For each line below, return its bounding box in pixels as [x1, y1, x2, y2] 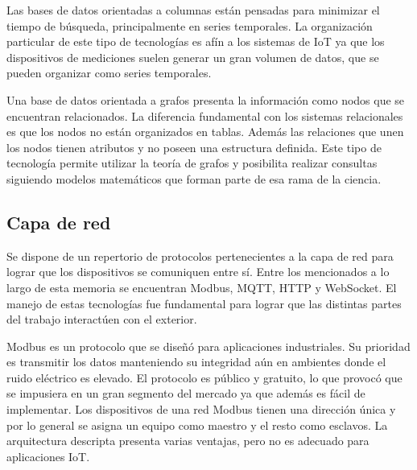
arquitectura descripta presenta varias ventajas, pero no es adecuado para [6, 432, 370, 449]
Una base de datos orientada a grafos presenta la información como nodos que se [6, 91, 405, 108]
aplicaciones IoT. [6, 447, 90, 464]
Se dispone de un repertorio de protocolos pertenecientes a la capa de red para [6, 247, 394, 264]
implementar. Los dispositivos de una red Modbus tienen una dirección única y [6, 401, 396, 418]
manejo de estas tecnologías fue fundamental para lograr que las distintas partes [6, 295, 402, 311]
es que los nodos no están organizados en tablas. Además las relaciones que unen [6, 123, 404, 140]
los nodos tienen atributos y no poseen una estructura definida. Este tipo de [6, 138, 382, 155]
